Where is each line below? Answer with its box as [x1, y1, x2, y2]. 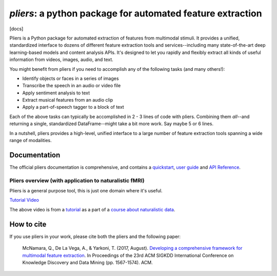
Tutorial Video [9, 197, 39, 203]
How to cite [9, 220, 47, 228]
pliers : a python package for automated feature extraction [9, 8, 262, 19]
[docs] [9, 26, 24, 32]
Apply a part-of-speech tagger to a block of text [22, 104, 124, 110]
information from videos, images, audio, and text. [9, 56, 114, 63]
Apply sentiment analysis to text [22, 90, 90, 96]
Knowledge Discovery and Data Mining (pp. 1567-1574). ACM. [22, 259, 153, 265]
